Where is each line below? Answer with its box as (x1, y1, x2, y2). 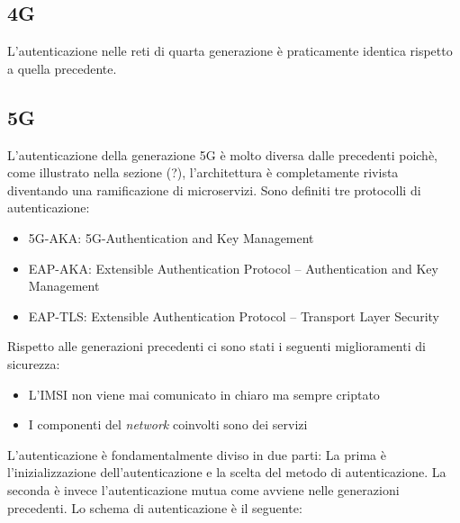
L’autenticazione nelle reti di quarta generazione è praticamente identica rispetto (7, 41, 453, 60)
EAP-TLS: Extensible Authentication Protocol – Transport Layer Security (28, 306, 439, 325)
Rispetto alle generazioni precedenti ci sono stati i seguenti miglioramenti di (7, 337, 426, 356)
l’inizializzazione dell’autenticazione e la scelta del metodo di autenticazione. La (7, 463, 446, 482)
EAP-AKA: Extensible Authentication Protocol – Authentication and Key (28, 258, 438, 277)
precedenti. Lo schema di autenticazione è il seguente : (7, 498, 302, 517)
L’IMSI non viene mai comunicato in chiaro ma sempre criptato (28, 384, 380, 403)
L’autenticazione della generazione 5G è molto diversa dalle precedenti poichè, (7, 145, 438, 164)
